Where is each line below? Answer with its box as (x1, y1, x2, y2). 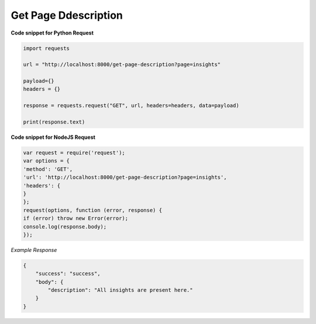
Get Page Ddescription (11, 9, 123, 22)
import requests (23, 45, 70, 52)
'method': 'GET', (23, 166, 73, 172)
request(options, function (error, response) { (23, 207, 162, 213)
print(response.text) (23, 119, 85, 125)
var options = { (23, 158, 70, 164)
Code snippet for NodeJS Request (11, 134, 96, 141)
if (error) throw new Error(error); (23, 215, 129, 222)
